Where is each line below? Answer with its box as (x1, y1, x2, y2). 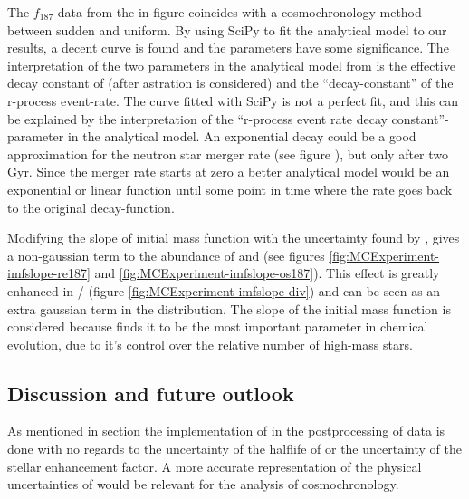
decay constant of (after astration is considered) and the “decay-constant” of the (7, 73, 454, 92)
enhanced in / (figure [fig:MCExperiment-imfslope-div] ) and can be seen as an (7, 281, 441, 300)
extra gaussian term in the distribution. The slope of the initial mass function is (7, 299, 451, 318)
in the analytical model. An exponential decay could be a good (67, 127, 416, 146)
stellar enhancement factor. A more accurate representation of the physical (7, 456, 422, 475)
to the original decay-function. (7, 197, 175, 216)
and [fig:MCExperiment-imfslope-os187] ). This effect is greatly (94, 264, 440, 283)
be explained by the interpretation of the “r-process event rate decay (7, 109, 388, 128)
